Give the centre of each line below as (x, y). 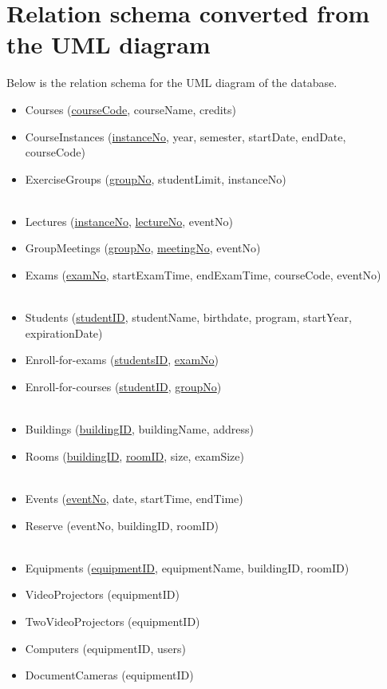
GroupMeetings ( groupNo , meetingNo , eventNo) (143, 248)
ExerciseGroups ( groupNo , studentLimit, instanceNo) (156, 178)
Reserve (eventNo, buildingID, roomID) (122, 525)
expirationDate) (64, 333)
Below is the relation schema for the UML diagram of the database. (172, 83)
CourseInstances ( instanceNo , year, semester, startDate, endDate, (186, 136)
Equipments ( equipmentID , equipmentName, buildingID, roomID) (187, 567)
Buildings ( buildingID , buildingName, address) (139, 429)
